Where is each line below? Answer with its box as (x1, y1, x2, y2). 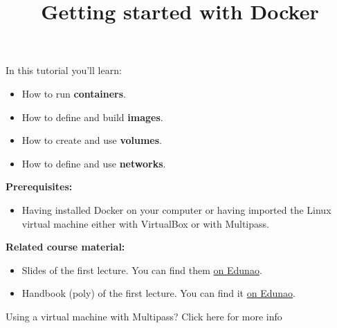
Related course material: (6, 239, 125, 254)
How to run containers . (21, 86, 126, 100)
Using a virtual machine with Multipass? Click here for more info (6, 309, 282, 323)
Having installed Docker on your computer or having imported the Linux (21, 202, 331, 217)
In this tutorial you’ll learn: (6, 63, 122, 78)
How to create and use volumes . (21, 133, 163, 147)
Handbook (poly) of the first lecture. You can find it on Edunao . (21, 286, 295, 300)
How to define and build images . (21, 109, 163, 124)
